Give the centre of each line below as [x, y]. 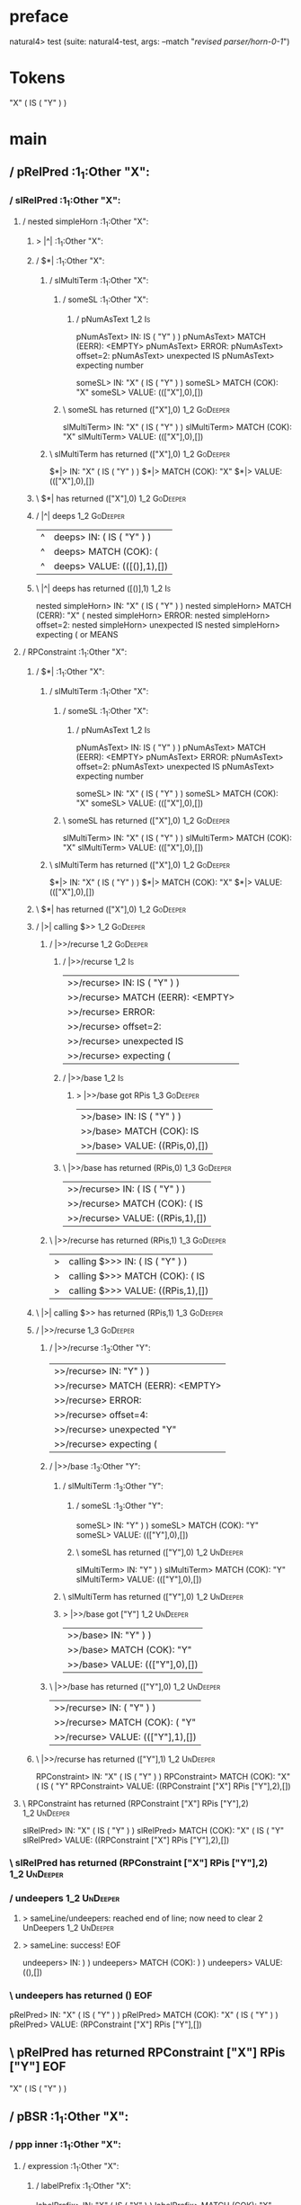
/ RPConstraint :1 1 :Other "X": [75, 653]
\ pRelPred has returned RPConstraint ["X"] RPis [147, 2053]
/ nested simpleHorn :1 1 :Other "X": [85, 222]
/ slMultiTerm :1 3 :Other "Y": [113, 1487]
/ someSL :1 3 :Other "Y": [120, 1506]
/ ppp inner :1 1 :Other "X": [65, 2146]
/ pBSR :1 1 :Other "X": [69, 2118]
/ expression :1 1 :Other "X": [71, 2167]
